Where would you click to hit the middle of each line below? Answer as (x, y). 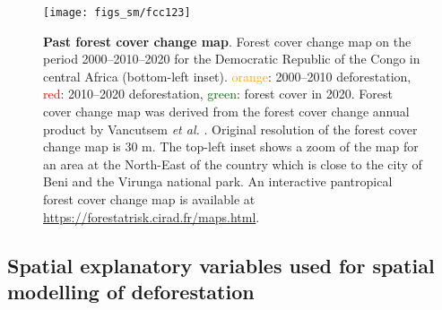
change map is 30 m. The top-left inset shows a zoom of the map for (231, 146)
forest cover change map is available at (149, 199)
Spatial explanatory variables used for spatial (221, 265)
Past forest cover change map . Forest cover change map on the (227, 41)
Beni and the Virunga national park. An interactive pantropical (218, 181)
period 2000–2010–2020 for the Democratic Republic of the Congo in (232, 59)
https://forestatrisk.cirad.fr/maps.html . (152, 216)
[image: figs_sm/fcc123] (117, 13)
